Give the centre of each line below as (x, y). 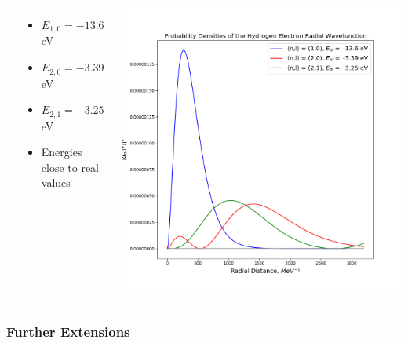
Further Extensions (68, 331)
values (56, 182)
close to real (70, 167)
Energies (62, 152)
